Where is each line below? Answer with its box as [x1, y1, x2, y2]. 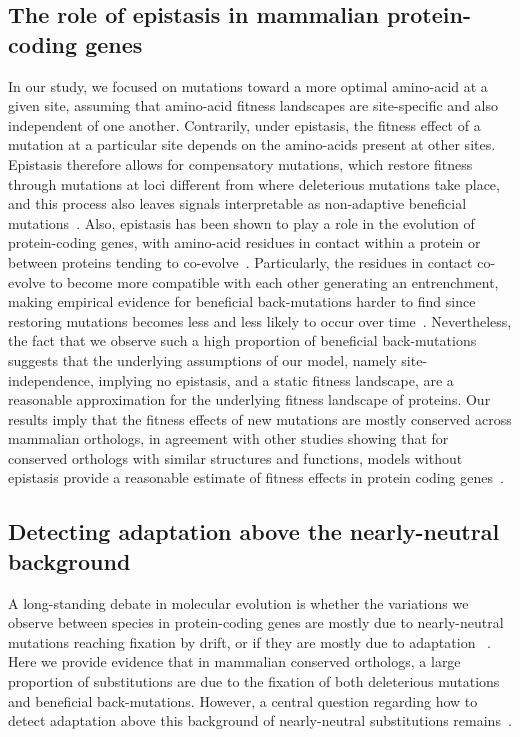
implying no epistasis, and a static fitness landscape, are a [98, 369, 454, 390]
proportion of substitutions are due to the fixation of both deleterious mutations [8, 671, 500, 692]
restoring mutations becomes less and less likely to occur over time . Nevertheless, [8, 310, 512, 331]
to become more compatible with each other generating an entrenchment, [49, 271, 499, 292]
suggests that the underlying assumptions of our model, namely [8, 349, 397, 370]
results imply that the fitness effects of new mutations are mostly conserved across [8, 408, 512, 429]
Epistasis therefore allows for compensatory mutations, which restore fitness [8, 153, 473, 174]
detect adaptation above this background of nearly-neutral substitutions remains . [8, 710, 512, 731]
